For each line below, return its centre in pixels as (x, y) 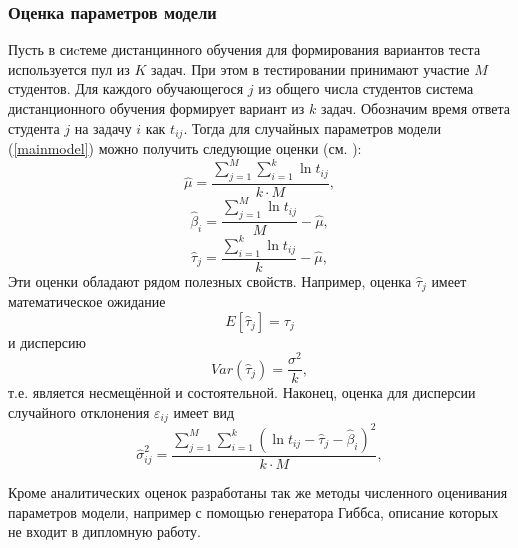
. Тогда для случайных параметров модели (312, 127)
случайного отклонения (79, 412)
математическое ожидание (87, 301)
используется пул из (69, 68)
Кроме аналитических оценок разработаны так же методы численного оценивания (258, 491)
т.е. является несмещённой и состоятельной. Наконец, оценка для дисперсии (242, 392)
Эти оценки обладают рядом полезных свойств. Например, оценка (210, 280)
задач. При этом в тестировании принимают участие (310, 68)
